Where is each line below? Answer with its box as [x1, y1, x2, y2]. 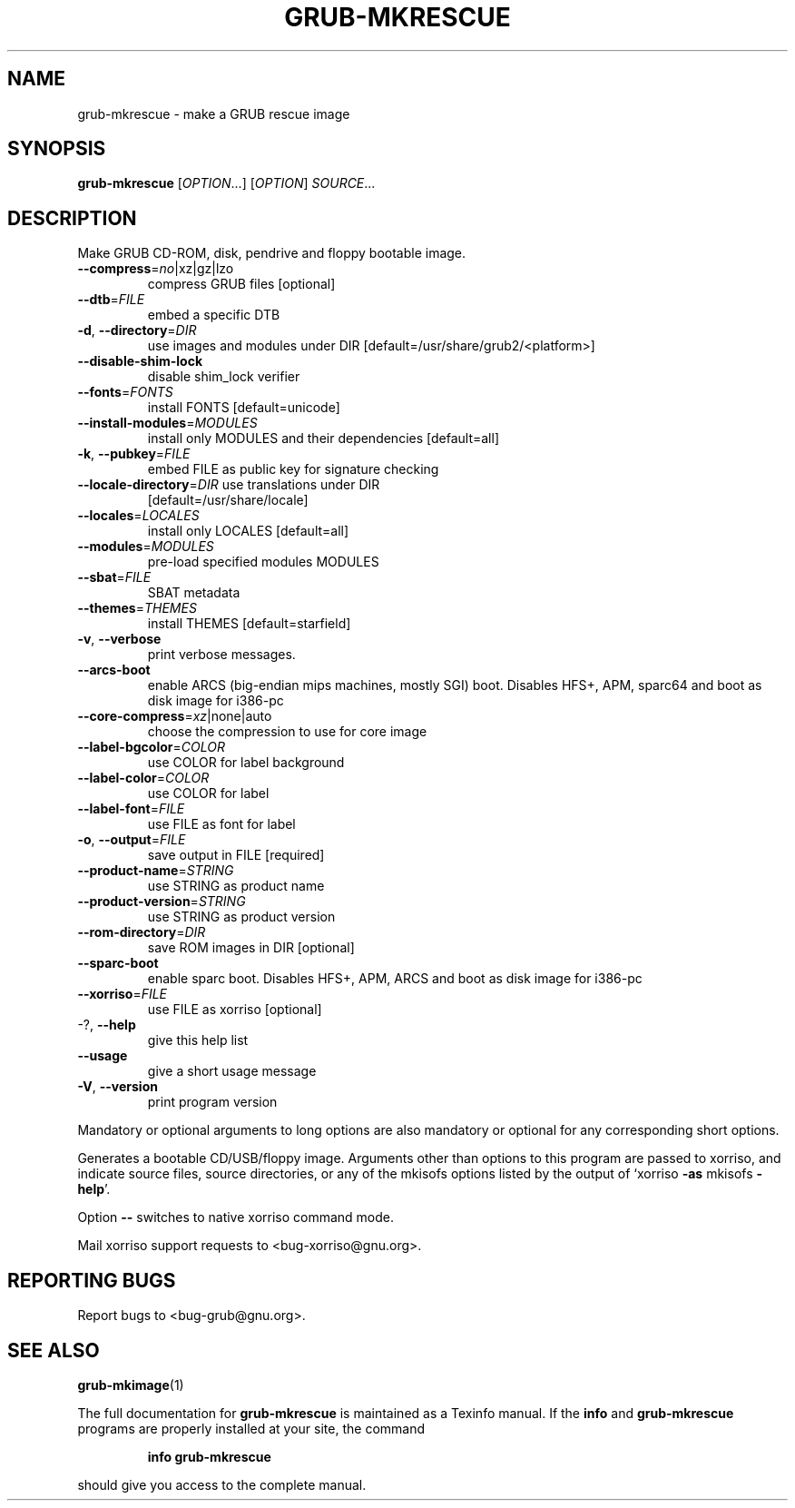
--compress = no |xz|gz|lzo [77, 261, 234, 277]
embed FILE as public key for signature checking [147, 461, 439, 478]
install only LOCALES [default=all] [147, 523, 349, 539]
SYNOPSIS [7, 137, 106, 161]
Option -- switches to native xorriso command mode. [77, 1209, 395, 1226]
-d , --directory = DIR [77, 322, 197, 339]
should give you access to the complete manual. [77, 1476, 367, 1493]
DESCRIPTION [7, 206, 137, 230]
